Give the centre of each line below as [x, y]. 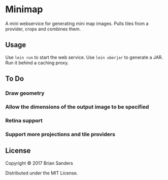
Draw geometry [25, 93]
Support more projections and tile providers [60, 134]
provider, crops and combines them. [43, 29]
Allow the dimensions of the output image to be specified [77, 107]
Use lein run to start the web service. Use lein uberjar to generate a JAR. [84, 57]
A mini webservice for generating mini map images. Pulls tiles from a [77, 23]
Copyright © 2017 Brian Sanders [39, 163]
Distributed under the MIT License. [42, 173]
